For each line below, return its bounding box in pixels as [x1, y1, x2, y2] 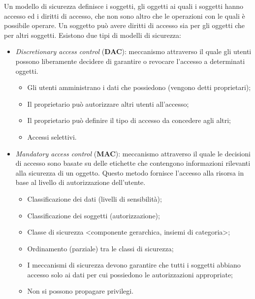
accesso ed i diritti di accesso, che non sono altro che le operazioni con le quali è [4, 10, 245, 21]
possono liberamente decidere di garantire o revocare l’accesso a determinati [15, 56, 245, 66]
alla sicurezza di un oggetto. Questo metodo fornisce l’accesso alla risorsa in [15, 167, 244, 178]
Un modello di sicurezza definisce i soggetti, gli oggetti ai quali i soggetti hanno [4, 1, 244, 11]
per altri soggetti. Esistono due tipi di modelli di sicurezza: [4, 30, 181, 40]
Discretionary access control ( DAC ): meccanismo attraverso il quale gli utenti [15, 46, 252, 57]
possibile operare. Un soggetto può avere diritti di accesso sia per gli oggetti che [4, 20, 245, 30]
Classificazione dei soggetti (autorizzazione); [27, 210, 160, 220]
